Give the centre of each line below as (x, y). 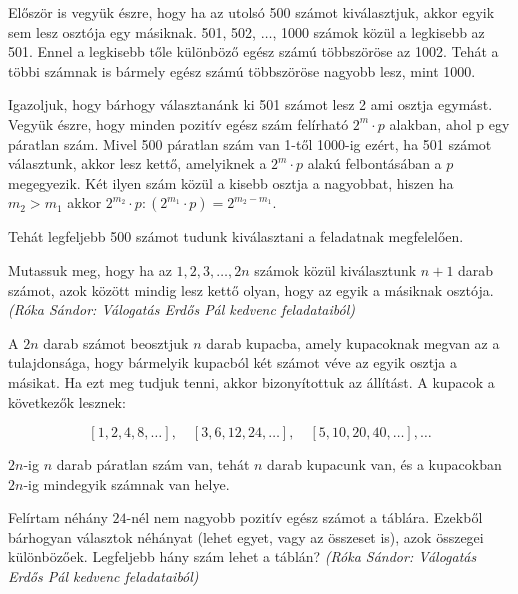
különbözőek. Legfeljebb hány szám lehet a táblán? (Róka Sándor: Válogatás (242, 556)
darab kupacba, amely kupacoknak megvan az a (353, 342)
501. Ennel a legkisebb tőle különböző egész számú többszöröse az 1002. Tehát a (253, 51)
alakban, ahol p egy (449, 123)
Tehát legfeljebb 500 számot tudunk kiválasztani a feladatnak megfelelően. (236, 236)
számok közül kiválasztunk (335, 269)
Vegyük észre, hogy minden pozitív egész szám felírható (178, 123)
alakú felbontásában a (374, 163)
